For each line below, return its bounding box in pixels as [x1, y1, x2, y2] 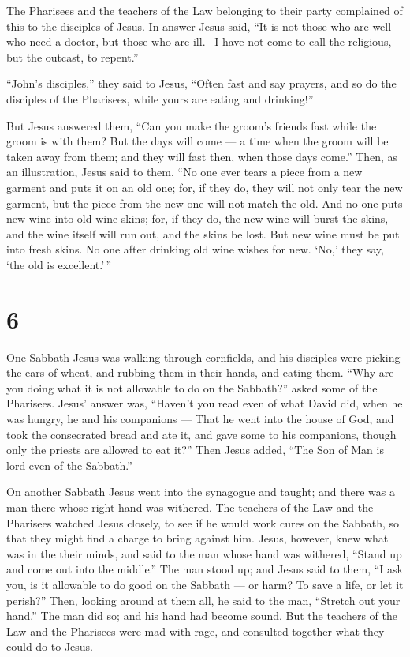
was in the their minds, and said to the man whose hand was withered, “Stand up [6, 545, 402, 561]
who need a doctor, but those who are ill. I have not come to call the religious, [6, 33, 392, 50]
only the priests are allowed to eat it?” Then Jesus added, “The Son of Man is [6, 441, 384, 458]
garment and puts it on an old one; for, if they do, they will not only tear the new [6, 178, 403, 195]
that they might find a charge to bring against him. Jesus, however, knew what [6, 530, 389, 546]
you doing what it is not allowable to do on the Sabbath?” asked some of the [6, 379, 378, 396]
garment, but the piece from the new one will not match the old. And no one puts [6, 194, 403, 211]
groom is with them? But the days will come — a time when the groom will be [6, 133, 389, 149]
